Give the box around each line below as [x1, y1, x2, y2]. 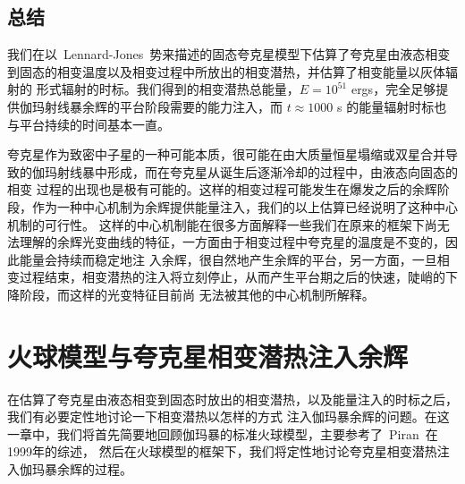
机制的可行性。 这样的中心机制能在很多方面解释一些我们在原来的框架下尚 [7, 215, 437, 234]
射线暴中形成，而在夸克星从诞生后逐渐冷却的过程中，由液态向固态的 [56, 162, 458, 181]
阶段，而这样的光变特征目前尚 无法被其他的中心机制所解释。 [19, 284, 375, 303]
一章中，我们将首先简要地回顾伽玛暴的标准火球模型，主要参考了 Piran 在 [7, 424, 438, 443]
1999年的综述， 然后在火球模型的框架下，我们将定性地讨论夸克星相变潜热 [7, 442, 437, 461]
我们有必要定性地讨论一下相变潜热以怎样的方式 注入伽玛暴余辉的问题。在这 [7, 407, 450, 426]
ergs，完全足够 [351, 80, 436, 98]
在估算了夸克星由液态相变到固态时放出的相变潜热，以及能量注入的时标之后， [7, 389, 458, 408]
